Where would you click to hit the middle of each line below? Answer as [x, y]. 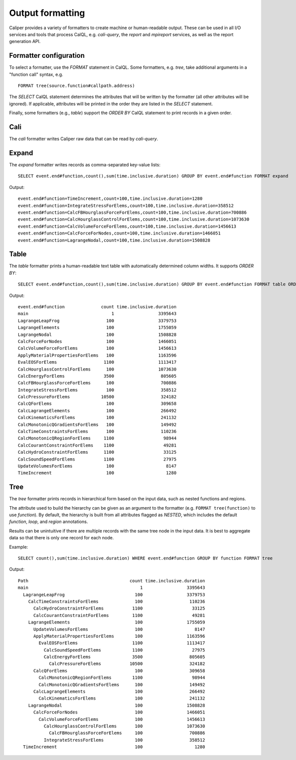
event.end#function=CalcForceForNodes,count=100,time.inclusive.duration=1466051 [119, 233]
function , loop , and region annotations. [49, 522]
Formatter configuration [47, 56]
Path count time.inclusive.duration [111, 581]
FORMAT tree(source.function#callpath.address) [76, 86]
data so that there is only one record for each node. [61, 538]
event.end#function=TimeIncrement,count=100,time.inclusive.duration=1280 [110, 199]
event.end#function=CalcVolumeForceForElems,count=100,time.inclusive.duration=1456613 [127, 226]
